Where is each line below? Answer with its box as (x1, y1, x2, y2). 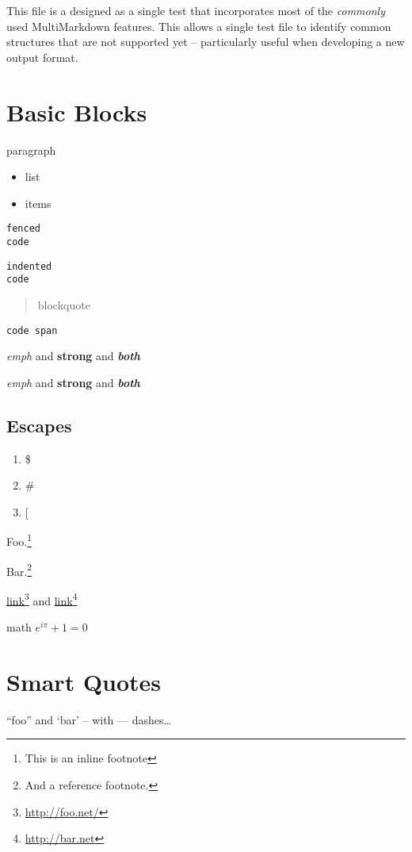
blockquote (37, 296, 90, 313)
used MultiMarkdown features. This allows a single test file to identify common (6, 17, 391, 34)
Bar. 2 (6, 560, 32, 579)
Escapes (6, 413, 72, 437)
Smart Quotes (6, 665, 162, 697)
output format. (6, 48, 78, 65)
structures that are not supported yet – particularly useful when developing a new (6, 33, 405, 50)
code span (6, 324, 58, 336)
